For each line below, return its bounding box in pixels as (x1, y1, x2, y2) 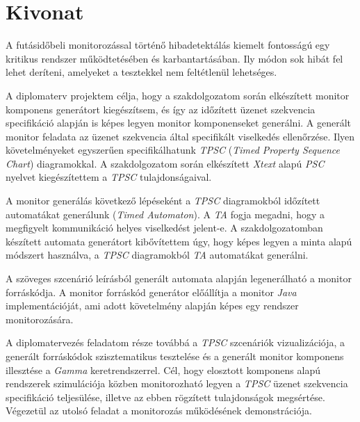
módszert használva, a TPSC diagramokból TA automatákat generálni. (6, 247, 309, 262)
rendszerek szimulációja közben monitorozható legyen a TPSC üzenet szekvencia (6, 376, 348, 391)
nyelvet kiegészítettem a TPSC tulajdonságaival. (6, 170, 212, 184)
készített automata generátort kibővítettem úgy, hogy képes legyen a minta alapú (6, 234, 352, 248)
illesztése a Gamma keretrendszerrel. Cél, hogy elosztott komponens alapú (6, 362, 320, 377)
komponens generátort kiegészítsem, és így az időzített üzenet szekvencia (6, 102, 316, 116)
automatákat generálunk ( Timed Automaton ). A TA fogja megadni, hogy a (6, 206, 325, 221)
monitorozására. (6, 311, 74, 326)
